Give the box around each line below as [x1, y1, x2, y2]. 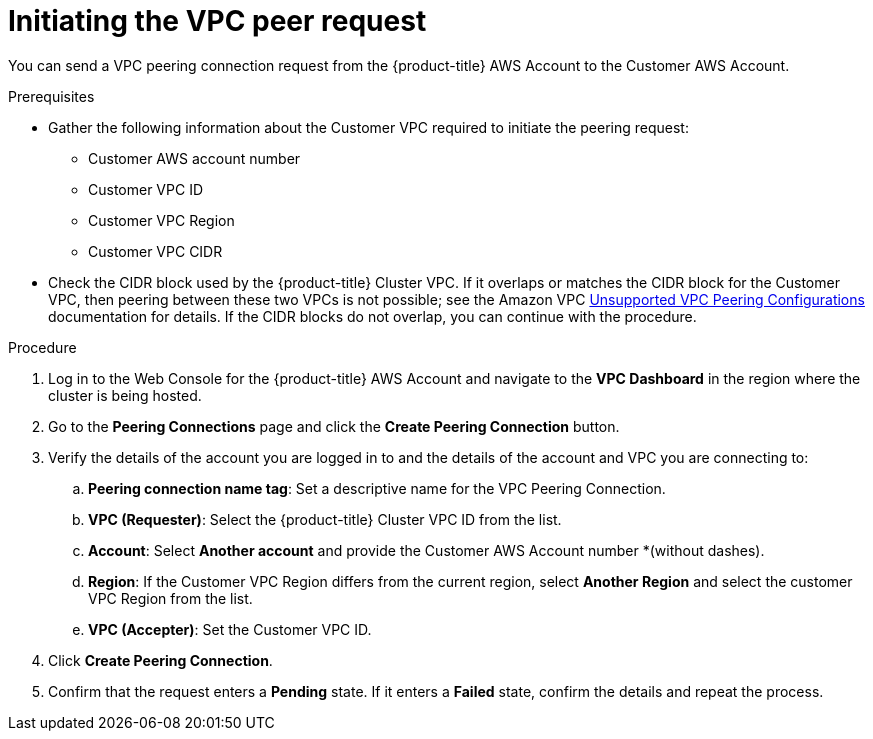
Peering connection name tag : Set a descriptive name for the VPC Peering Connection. [88, 479, 666, 497]
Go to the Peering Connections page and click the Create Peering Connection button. [48, 417, 620, 435]
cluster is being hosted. [48, 386, 202, 404]
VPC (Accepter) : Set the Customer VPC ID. [88, 620, 372, 638]
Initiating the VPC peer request [8, 4, 427, 38]
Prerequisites [8, 87, 95, 105]
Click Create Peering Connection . [48, 651, 273, 669]
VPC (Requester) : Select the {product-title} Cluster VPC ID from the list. [88, 510, 562, 528]
